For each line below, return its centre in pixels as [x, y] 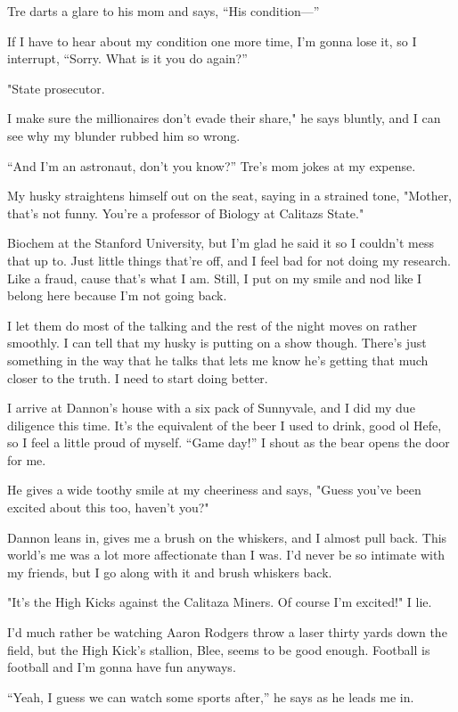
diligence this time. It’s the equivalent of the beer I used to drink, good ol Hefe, [225, 425]
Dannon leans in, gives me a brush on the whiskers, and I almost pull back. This [227, 537]
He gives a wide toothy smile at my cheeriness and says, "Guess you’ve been [214, 490]
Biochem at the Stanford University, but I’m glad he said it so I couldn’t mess [221, 243]
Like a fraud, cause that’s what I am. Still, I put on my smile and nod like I [215, 278]
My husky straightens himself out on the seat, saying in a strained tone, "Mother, [230, 196]
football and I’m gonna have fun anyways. [122, 667]
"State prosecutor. [56, 88]
